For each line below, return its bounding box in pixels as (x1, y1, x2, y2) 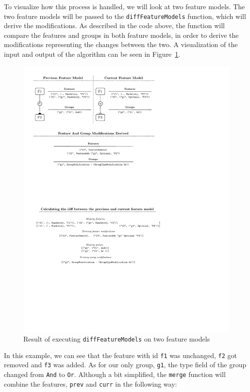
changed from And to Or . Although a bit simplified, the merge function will (4, 369, 226, 379)
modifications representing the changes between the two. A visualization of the (4, 39, 238, 49)
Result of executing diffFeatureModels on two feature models (23, 334, 210, 344)
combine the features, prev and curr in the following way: (4, 378, 177, 389)
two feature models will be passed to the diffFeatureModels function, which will (4, 11, 246, 21)
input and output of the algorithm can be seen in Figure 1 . (4, 49, 181, 59)
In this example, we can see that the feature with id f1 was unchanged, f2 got (4, 350, 237, 360)
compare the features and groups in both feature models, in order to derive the (4, 30, 239, 40)
